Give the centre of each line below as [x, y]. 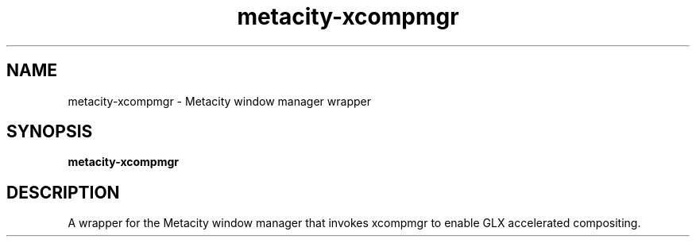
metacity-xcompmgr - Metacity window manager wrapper [219, 101]
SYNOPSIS [50, 132]
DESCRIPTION [63, 192]
